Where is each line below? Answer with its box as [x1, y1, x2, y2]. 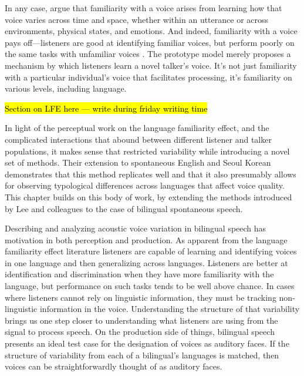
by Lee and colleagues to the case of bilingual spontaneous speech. [5, 202, 243, 214]
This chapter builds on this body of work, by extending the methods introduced [5, 190, 292, 203]
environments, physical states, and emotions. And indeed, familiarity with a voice [5, 25, 298, 37]
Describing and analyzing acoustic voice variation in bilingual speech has [5, 222, 266, 234]
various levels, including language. [5, 82, 127, 95]
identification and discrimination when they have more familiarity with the [5, 268, 274, 280]
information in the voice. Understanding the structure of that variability [39, 303, 300, 315]
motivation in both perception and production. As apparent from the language [5, 233, 288, 246]
